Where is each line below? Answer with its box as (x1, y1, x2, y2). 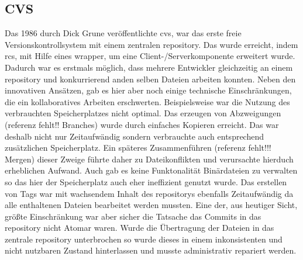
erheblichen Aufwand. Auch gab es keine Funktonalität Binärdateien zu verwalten (5, 164, 298, 176)
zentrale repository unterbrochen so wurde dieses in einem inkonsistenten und (5, 233, 283, 245)
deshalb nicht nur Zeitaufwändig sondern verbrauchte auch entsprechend (5, 130, 264, 142)
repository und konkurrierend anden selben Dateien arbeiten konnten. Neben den (5, 72, 296, 85)
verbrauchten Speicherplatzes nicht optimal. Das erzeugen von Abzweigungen (5, 107, 281, 119)
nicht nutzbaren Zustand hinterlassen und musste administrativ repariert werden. (5, 244, 297, 256)
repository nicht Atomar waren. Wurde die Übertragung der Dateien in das (5, 221, 274, 234)
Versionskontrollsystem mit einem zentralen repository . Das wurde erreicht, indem (5, 38, 298, 50)
